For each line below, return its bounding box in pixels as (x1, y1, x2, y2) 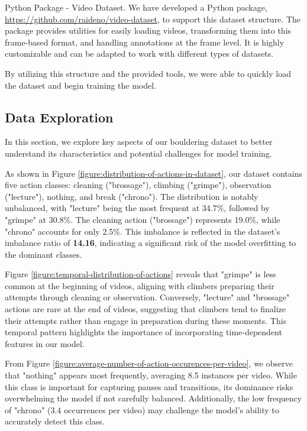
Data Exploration (5, 108, 114, 126)
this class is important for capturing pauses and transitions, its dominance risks (5, 380, 293, 393)
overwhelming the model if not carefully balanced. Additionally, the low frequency (5, 392, 302, 404)
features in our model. (5, 337, 85, 349)
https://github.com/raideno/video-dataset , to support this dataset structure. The (5, 12, 300, 25)
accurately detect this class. (5, 415, 105, 427)
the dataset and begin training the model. (5, 79, 157, 91)
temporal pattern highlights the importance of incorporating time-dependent (5, 326, 282, 338)
